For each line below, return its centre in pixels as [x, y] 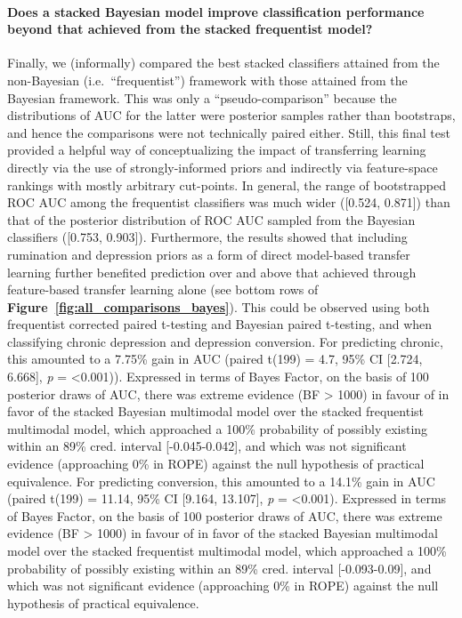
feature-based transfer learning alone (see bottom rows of [163, 289]
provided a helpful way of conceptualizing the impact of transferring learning [217, 150]
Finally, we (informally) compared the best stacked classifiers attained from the [223, 63]
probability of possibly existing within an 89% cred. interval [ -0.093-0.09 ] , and [219, 568]
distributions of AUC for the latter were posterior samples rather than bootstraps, [231, 115]
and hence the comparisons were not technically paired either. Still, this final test [229, 132]
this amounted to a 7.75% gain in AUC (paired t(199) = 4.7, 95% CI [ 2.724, [215, 359]
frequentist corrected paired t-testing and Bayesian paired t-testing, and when [220, 324]
